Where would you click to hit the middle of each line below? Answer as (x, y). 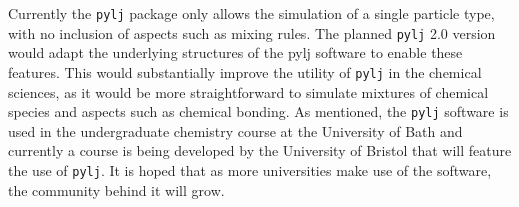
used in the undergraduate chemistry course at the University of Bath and (235, 130)
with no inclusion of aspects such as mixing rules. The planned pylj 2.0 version (252, 32)
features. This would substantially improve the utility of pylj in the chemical (245, 71)
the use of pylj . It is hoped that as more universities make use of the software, (250, 170)
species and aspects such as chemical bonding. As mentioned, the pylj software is (258, 111)
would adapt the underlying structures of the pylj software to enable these (235, 52)
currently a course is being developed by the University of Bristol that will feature (260, 150)
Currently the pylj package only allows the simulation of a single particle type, (251, 13)
